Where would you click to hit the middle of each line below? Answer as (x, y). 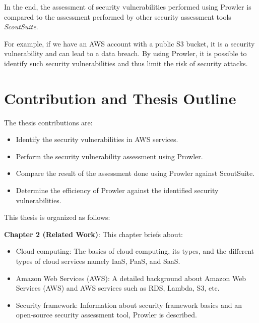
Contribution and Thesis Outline (120, 98)
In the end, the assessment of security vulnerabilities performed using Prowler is (128, 7)
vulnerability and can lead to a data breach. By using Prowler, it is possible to (125, 53)
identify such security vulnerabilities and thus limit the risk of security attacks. (126, 63)
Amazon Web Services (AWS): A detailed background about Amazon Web (131, 278)
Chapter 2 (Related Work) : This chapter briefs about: (93, 234)
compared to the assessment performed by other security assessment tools (118, 16)
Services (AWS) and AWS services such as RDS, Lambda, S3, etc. (118, 288)
